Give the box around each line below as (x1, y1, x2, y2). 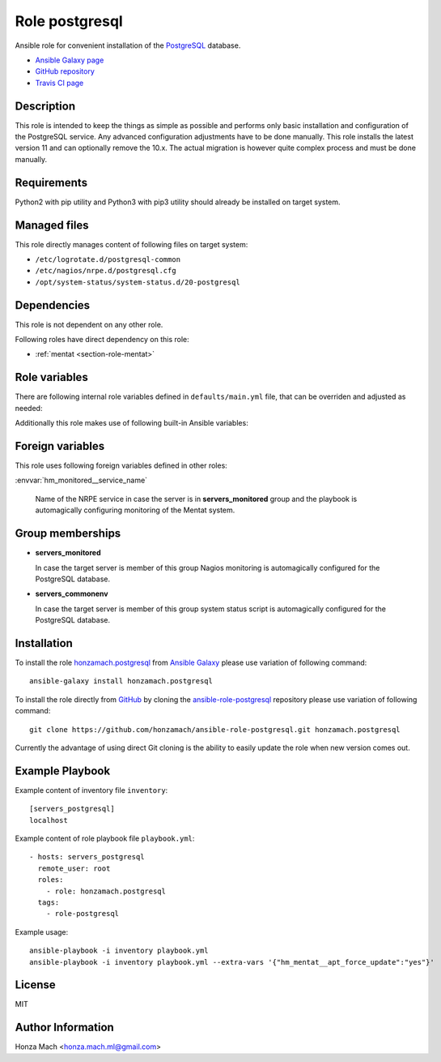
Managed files (15, 218, 89, 232)
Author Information (15, 1021, 115, 1034)
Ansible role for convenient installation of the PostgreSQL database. (15, 41, 241, 50)
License (15, 978, 56, 992)
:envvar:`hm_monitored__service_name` (15, 475, 148, 486)
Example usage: (15, 927, 69, 936)
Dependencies (15, 298, 91, 312)
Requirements (15, 175, 88, 190)
